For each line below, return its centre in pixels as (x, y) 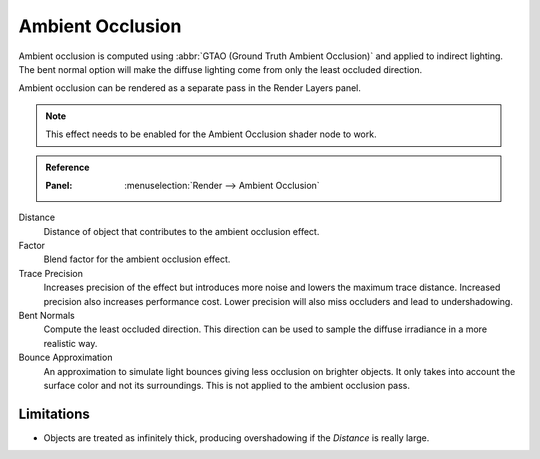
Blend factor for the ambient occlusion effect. (137, 259)
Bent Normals (46, 316)
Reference (67, 167)
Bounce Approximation (65, 357)
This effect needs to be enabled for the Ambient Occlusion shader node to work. (211, 134)
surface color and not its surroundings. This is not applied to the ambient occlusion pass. (226, 385)
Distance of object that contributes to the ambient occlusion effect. (181, 231)
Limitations (54, 413)
